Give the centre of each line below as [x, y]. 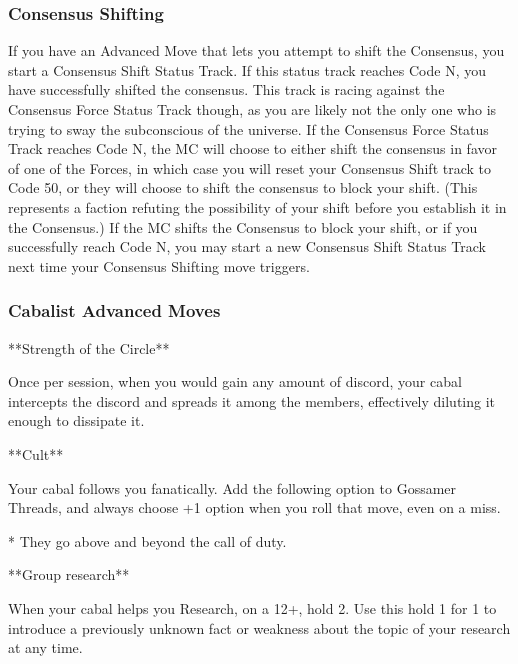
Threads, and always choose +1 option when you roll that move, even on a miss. [254, 507]
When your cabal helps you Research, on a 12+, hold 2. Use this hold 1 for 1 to [252, 607]
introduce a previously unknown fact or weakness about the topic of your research [259, 627]
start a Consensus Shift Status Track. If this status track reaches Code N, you [247, 69]
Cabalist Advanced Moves [114, 310]
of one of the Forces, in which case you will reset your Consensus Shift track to [249, 167]
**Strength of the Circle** [89, 347]
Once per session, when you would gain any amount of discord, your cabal [235, 381]
